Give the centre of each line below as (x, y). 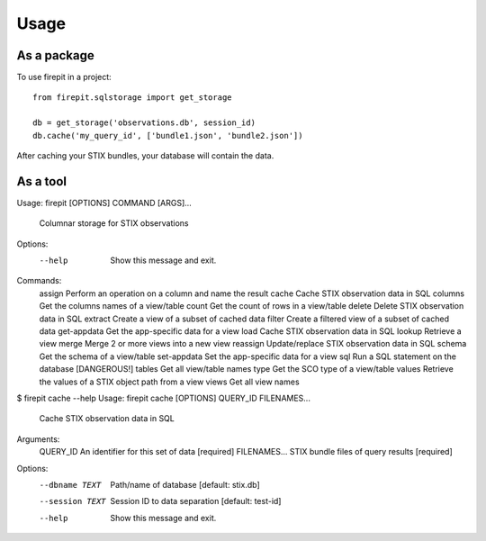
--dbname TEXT (70, 485)
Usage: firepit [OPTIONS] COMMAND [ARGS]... (104, 203)
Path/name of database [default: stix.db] (185, 484)
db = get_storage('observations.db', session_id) (144, 123)
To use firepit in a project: (64, 77)
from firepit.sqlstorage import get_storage (133, 98)
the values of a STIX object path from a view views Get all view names (170, 382)
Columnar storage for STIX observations (114, 223)
